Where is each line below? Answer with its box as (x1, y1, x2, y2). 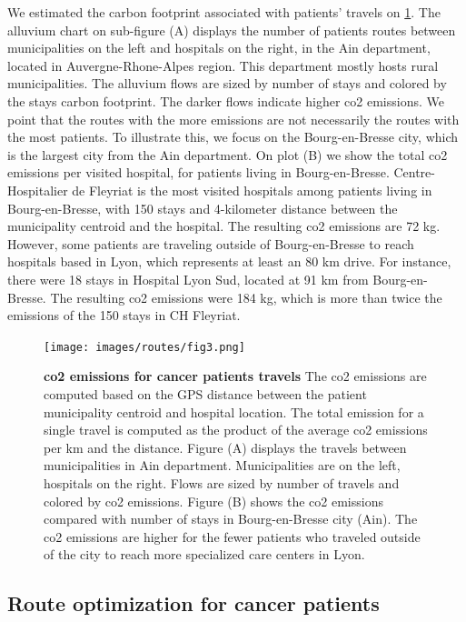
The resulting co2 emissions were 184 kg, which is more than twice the (50, 287, 442, 306)
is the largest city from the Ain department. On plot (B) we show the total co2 (7, 145, 448, 164)
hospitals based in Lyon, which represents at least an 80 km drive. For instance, (7, 252, 451, 271)
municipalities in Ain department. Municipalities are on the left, (44, 456, 401, 475)
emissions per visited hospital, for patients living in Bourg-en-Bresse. (7, 163, 390, 182)
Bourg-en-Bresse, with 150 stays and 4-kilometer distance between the (7, 198, 398, 217)
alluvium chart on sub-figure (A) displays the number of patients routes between (7, 20, 456, 39)
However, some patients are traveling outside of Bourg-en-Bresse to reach (7, 234, 414, 253)
